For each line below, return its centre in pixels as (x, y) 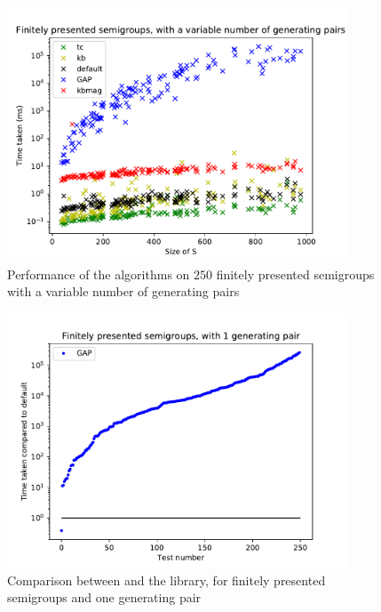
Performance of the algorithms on (99, 274)
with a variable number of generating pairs (123, 291)
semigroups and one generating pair (104, 597)
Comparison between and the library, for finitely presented (167, 580)
